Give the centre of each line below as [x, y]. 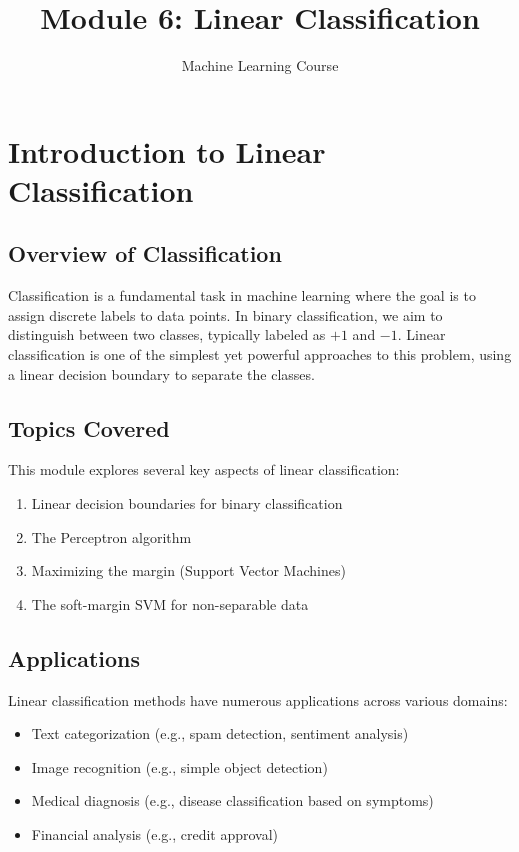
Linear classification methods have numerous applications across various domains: [258, 699]
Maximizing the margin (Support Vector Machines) [188, 570]
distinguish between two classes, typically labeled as [167, 334]
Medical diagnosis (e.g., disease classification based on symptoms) [232, 800]
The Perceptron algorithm [111, 536]
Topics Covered [89, 427]
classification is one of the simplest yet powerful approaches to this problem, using [260, 354]
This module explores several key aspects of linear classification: [204, 469]
